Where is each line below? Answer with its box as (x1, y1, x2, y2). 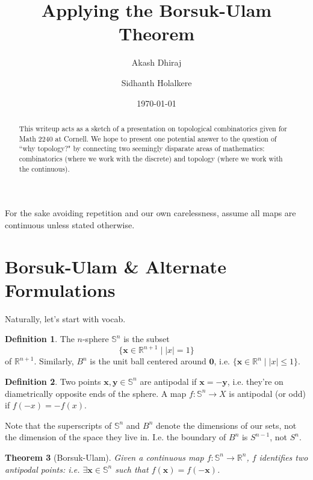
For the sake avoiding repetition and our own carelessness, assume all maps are (5, 207, 296, 219)
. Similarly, (34, 355, 74, 367)
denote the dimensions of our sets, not (156, 419, 297, 431)
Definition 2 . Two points (5, 375, 101, 387)
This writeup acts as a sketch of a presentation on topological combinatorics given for (19, 123, 287, 133)
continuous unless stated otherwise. (5, 218, 135, 231)
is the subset (123, 332, 170, 345)
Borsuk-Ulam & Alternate (5, 254, 226, 278)
